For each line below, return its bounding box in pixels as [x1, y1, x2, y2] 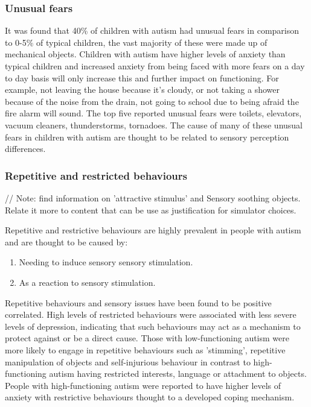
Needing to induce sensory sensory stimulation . [19, 256, 193, 268]
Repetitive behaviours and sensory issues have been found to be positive [5, 296, 272, 309]
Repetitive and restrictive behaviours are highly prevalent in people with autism [5, 224, 301, 236]
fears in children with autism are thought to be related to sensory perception [5, 130, 289, 143]
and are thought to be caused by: [5, 235, 128, 248]
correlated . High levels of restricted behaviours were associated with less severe [5, 308, 297, 321]
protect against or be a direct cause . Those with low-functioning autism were [5, 332, 289, 344]
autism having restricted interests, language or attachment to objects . [49, 367, 307, 380]
